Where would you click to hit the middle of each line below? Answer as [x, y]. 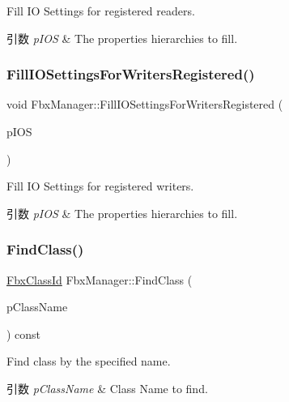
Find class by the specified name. [89, 361]
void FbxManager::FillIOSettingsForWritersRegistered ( [145, 104]
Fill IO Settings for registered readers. [101, 11]
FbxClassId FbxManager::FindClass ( [100, 279]
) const [24, 334]
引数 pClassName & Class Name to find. [107, 388]
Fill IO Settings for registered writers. [100, 186]
